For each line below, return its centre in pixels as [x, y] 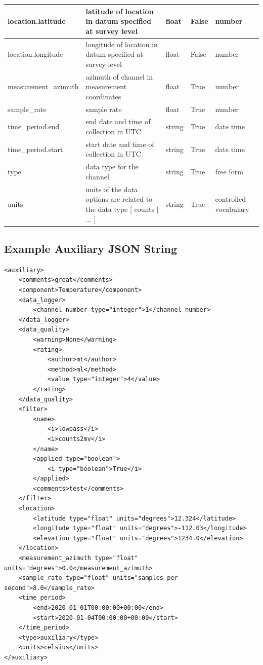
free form [229, 172]
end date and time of [118, 121]
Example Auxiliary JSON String [91, 249]
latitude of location [120, 11]
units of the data [112, 189]
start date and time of [120, 144]
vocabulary [232, 209]
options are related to [119, 199]
